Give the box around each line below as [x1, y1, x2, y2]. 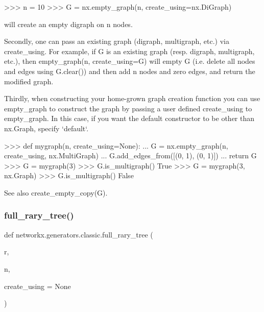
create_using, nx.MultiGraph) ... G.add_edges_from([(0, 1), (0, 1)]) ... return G [4, 150, 257, 161]
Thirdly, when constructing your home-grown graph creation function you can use [4, 93, 260, 104]
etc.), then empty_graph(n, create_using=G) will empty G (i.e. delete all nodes [4, 56, 255, 66]
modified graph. [4, 76, 54, 86]
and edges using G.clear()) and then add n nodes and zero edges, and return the [4, 65, 255, 76]
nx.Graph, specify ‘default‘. [4, 123, 89, 133]
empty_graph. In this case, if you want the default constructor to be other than [4, 113, 255, 124]
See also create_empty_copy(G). [4, 187, 108, 198]
